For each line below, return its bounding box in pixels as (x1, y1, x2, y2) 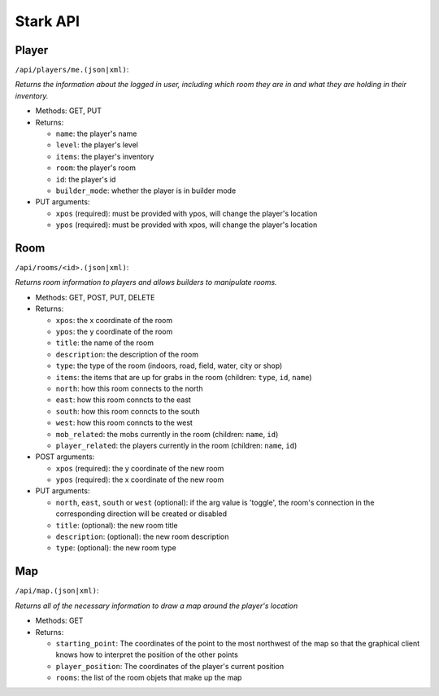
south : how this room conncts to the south (55, 406, 200, 416)
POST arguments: (35, 452, 95, 462)
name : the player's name (55, 129, 137, 138)
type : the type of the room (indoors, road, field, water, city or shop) (55, 361, 283, 370)
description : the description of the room (55, 349, 199, 359)
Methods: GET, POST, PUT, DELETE (35, 292, 155, 302)
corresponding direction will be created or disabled (55, 509, 228, 519)
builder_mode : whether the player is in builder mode (55, 186, 237, 195)
